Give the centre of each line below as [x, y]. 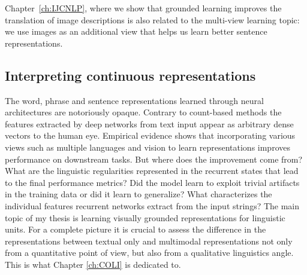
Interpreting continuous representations [130, 75]
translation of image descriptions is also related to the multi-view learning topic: [152, 19]
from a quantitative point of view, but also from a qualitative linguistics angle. [149, 253]
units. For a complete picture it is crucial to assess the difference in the [136, 229]
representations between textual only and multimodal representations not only [149, 241]
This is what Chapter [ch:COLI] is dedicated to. [93, 264]
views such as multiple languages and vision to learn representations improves [148, 147]
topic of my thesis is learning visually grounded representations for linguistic [145, 217]
